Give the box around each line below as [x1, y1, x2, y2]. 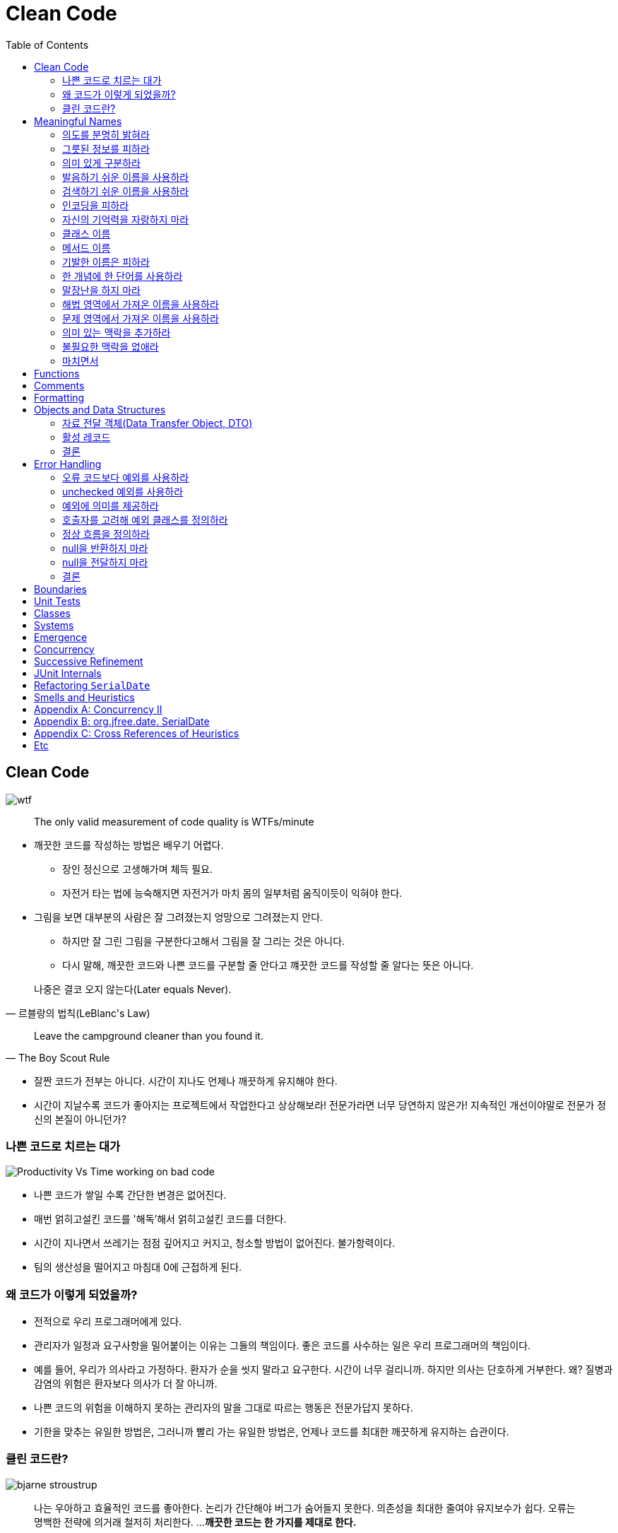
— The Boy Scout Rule [6, 1051, 110, 1064]
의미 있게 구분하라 [62, 156, 141, 169]
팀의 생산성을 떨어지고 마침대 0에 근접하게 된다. [34, 1261, 242, 1274]
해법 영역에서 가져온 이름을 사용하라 [62, 298, 219, 310]
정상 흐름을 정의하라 [62, 527, 150, 540]
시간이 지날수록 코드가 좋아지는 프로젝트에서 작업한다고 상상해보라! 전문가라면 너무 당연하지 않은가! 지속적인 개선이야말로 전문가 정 [34, 1098, 607, 1111]
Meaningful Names [34, 114, 122, 127]
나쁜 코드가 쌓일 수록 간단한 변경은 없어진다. [34, 1189, 227, 1202]
